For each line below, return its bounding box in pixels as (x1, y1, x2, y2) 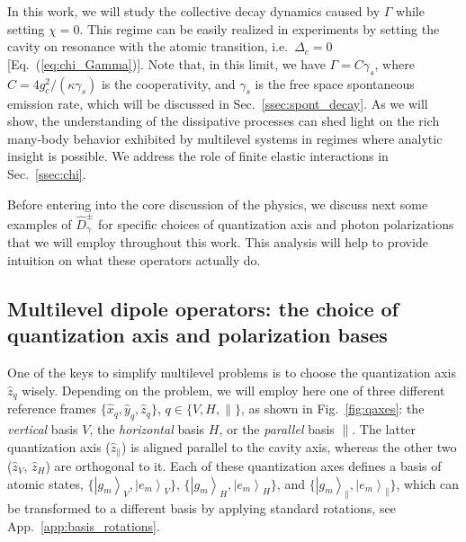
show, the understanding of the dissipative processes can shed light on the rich (7, 111, 440, 130)
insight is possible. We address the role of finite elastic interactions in (7, 147, 389, 165)
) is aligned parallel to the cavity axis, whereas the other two (121, 437, 457, 456)
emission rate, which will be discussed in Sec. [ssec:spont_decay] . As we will (7, 93, 428, 112)
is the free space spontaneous (255, 74, 415, 93)
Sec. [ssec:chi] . (7, 164, 86, 182)
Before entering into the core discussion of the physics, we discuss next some (7, 194, 428, 213)
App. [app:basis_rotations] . (7, 516, 160, 535)
